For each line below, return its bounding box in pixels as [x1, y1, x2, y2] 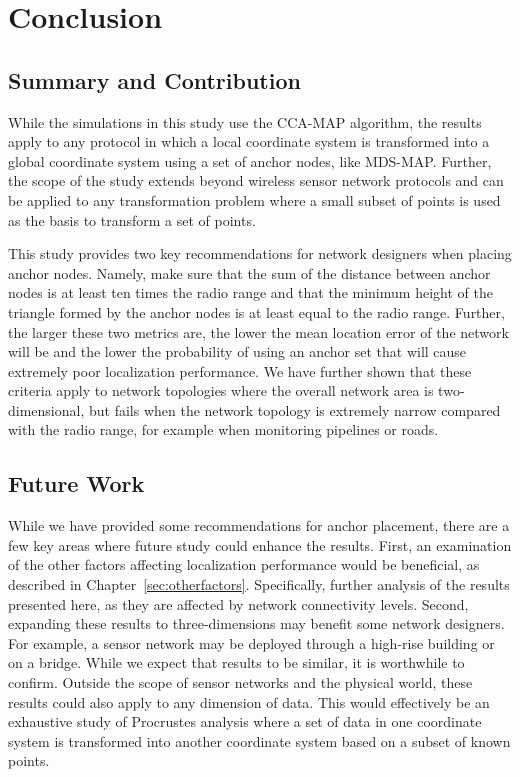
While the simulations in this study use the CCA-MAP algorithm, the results [8, 111, 482, 132]
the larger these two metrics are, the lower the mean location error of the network [8, 321, 509, 342]
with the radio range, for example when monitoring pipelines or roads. [8, 419, 439, 440]
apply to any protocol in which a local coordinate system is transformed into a [8, 131, 490, 152]
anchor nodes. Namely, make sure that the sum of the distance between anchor [8, 262, 491, 283]
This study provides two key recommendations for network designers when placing [8, 243, 512, 264]
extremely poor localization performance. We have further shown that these [8, 360, 472, 381]
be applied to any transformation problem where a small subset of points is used [8, 189, 501, 210]
